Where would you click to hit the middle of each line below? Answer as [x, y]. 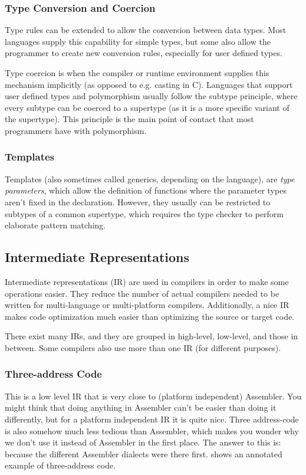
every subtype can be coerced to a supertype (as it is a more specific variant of [147, 107]
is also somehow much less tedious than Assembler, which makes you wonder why [152, 430]
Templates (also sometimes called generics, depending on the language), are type [150, 178]
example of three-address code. [60, 465]
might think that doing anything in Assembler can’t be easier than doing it [141, 407]
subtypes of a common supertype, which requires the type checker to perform [144, 213]
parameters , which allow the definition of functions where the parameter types [146, 190]
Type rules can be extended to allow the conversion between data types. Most [146, 30]
